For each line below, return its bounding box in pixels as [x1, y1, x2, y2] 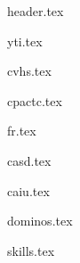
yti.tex [7, 31, 43, 50]
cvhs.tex [7, 62, 52, 80]
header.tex [7, 2, 64, 20]
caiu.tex [7, 181, 50, 200]
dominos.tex [7, 211, 73, 230]
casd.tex [7, 151, 52, 169]
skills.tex [7, 241, 55, 259]
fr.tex [7, 121, 36, 140]
